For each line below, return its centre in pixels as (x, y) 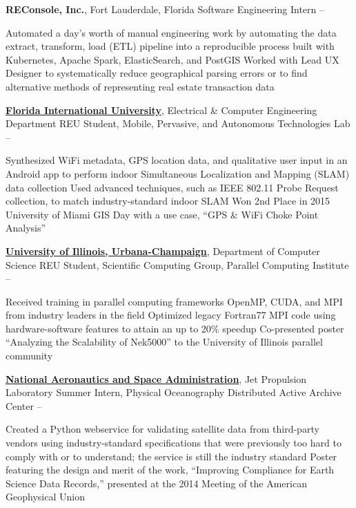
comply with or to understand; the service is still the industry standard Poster (171, 456)
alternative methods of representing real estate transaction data (140, 86)
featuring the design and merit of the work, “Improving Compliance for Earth (170, 470)
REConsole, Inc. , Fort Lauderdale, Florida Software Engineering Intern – (165, 9)
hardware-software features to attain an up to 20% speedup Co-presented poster (175, 328)
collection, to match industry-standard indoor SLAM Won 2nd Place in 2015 (168, 201)
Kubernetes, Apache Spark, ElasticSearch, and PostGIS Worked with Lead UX (172, 59)
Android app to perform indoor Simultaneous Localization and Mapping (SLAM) (178, 173)
